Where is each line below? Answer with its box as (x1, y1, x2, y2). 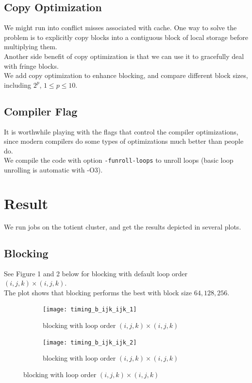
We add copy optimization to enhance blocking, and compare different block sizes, (4, 70, 248, 80)
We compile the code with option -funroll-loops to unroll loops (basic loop (4, 155, 234, 165)
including (4, 79, 32, 90)
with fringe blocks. (4, 60, 59, 71)
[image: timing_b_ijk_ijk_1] (43, 306, 137, 313)
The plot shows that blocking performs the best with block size (4, 287, 192, 297)
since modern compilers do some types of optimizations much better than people (4, 136, 244, 146)
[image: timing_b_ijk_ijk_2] (43, 339, 137, 346)
